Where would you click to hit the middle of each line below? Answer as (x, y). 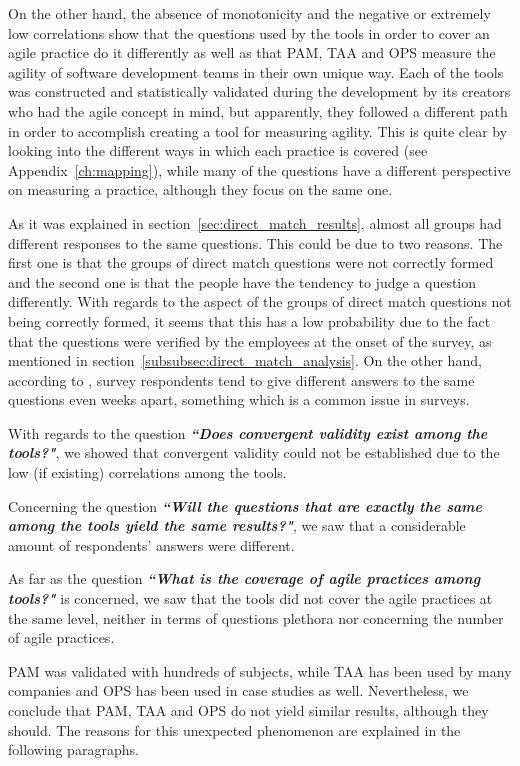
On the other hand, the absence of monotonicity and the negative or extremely (249, 13)
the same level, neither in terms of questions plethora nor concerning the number (256, 617)
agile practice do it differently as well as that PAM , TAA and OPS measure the (252, 52)
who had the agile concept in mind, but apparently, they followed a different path (258, 110)
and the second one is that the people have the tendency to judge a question (242, 281)
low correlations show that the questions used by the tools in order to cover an (249, 32)
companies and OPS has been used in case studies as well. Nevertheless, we (238, 690)
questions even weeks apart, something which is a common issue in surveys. (239, 399)
